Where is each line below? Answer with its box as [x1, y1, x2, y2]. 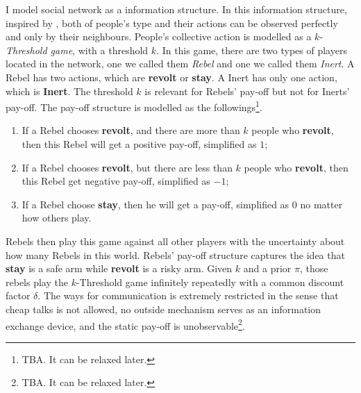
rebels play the [6, 274, 68, 289]
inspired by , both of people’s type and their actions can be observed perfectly [6, 15, 338, 30]
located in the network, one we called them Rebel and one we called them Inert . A [6, 56, 355, 71]
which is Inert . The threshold [6, 83, 133, 98]
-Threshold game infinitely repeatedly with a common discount [76, 274, 344, 289]
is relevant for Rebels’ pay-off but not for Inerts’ [144, 83, 350, 98]
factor [6, 288, 31, 303]
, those [299, 261, 328, 276]
